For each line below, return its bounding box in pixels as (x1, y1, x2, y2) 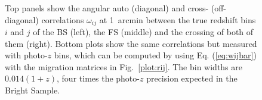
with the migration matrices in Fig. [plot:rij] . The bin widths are (5, 60, 242, 73)
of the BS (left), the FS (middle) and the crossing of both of (33, 26, 254, 38)
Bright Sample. (5, 84, 60, 96)
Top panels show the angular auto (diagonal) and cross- (5, 2, 209, 14)
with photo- (5, 49, 48, 61)
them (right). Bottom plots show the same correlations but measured (5, 37, 257, 49)
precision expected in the (146, 72, 238, 85)
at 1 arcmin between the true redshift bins (99, 13, 256, 26)
